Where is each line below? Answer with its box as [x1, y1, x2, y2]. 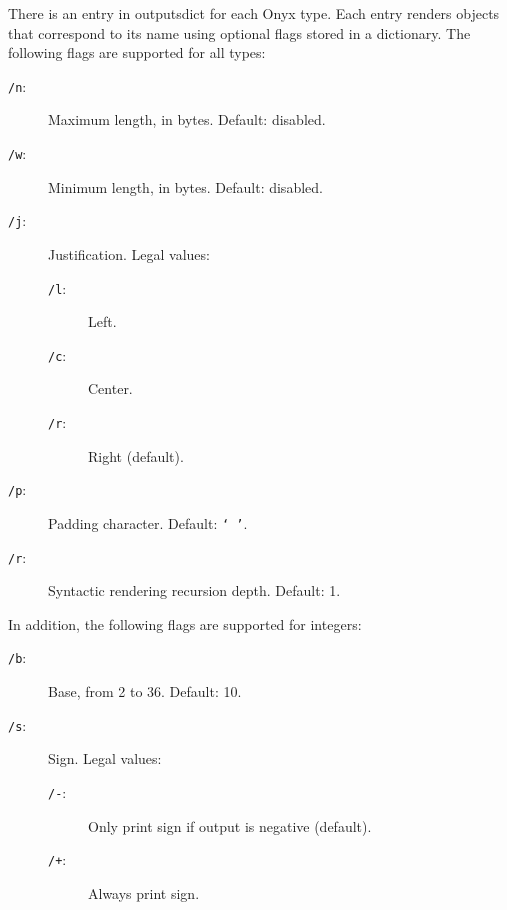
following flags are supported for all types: [8, 42, 266, 63]
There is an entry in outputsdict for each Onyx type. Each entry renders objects [8, 3, 500, 23]
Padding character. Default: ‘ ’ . [48, 512, 248, 533]
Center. [88, 378, 133, 399]
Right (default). [88, 445, 184, 466]
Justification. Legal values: [48, 243, 210, 264]
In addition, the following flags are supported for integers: [8, 613, 362, 634]
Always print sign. [88, 882, 200, 903]
